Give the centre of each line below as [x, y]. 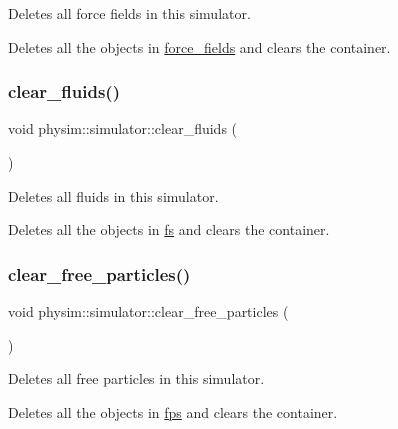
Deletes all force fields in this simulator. [129, 13]
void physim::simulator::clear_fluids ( [123, 128]
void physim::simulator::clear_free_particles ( [148, 311]
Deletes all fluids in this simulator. [113, 195]
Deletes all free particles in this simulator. [136, 378]
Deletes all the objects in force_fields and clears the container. [199, 46]
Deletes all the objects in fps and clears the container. [173, 411]
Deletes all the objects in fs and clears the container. [169, 229]
